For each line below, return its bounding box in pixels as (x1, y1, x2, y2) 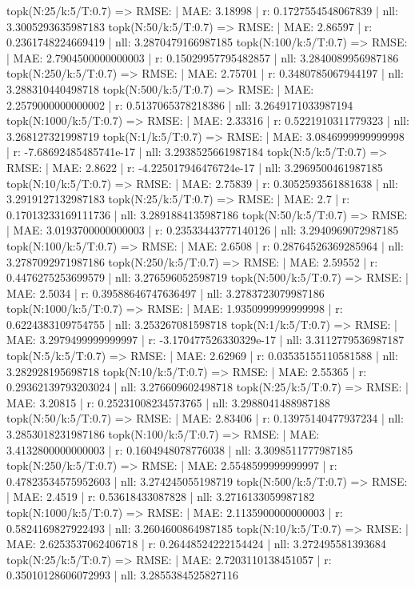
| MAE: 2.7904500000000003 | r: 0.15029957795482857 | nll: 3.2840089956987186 (6, 49, 399, 66)
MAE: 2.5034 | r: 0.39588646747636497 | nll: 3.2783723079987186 (6, 284, 325, 301)
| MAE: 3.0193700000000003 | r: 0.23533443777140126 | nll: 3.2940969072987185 (6, 222, 399, 238)
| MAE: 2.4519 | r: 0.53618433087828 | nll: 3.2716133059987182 (6, 488, 315, 505)
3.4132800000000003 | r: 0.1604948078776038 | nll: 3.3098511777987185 (6, 441, 353, 458)
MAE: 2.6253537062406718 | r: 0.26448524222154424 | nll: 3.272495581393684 (6, 535, 386, 552)
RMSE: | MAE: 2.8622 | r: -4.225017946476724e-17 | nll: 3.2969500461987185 (6, 158, 383, 175)
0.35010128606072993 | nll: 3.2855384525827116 (6, 567, 239, 583)
